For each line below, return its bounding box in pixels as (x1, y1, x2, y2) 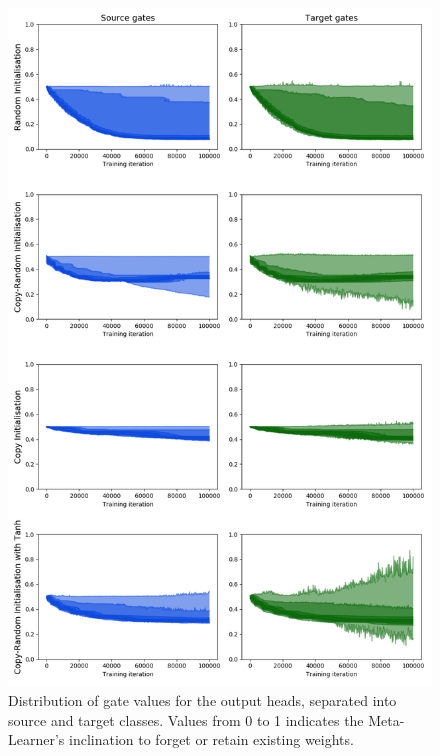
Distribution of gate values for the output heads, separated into (8, 689, 397, 710)
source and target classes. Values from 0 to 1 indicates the (8, 709, 364, 730)
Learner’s (8, 729, 65, 750)
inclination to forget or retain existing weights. (69, 729, 354, 750)
